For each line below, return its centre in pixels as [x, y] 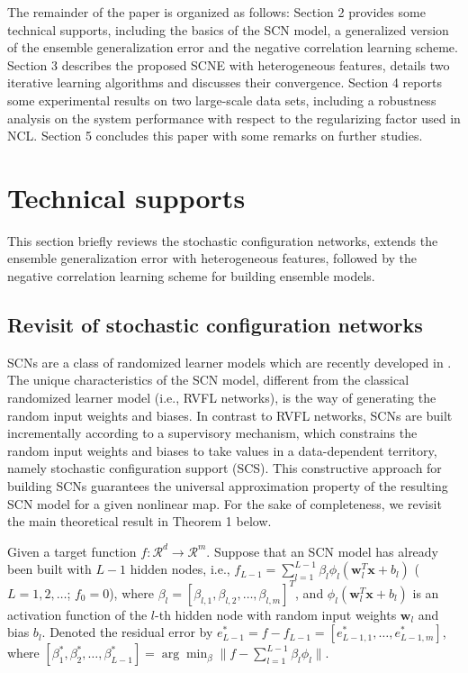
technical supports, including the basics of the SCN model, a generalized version [228, 29]
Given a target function [72, 551]
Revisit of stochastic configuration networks [215, 325]
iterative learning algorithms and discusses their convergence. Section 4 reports [225, 82]
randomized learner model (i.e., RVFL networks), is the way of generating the [222, 398]
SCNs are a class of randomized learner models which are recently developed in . [229, 362]
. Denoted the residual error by [127, 632]
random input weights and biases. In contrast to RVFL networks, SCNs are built [230, 415]
